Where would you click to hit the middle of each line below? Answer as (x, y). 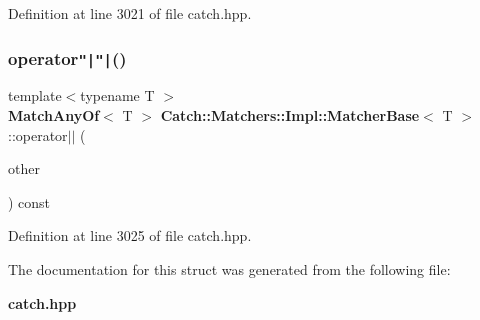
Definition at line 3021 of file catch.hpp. (130, 13)
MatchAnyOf (54, 114)
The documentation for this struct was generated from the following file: (229, 268)
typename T (117, 95)
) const (29, 201)
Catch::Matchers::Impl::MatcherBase (290, 114)
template (35, 95)
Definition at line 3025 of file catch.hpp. (130, 235)
